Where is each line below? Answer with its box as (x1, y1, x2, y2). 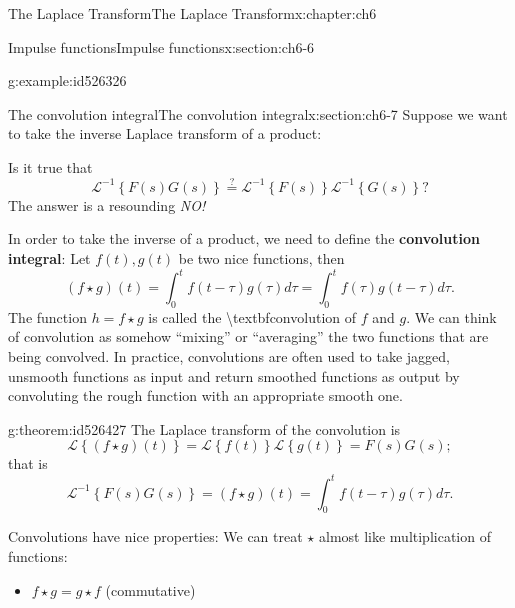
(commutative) (105, 579, 196, 600)
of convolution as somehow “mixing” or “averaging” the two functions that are (8, 326, 489, 347)
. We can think (406, 306, 497, 327)
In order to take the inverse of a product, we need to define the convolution (8, 228, 480, 249)
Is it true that (8, 156, 93, 177)
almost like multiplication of (318, 526, 491, 547)
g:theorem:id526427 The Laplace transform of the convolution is (8, 418, 401, 439)
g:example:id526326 (8, 70, 127, 91)
